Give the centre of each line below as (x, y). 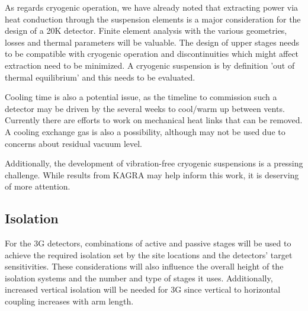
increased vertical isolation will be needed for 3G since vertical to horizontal (143, 289)
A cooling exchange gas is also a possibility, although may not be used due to (145, 131)
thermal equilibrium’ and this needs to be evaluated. (100, 77)
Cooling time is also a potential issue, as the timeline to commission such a (141, 97)
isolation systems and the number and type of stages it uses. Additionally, (139, 278)
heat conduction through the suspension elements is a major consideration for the (153, 19)
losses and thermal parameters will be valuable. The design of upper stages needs (152, 42)
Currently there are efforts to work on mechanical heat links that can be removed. (154, 120)
